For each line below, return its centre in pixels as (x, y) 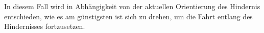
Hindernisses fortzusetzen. (45, 26)
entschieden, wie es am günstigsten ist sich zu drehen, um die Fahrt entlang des (128, 16)
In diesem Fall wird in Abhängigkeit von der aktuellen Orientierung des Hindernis (132, 6)
